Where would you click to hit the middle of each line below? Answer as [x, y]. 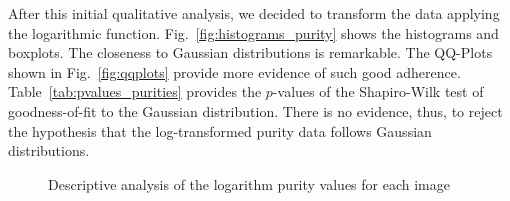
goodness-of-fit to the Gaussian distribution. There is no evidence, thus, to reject [255, 110]
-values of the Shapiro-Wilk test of [378, 91]
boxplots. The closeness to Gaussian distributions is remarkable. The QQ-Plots [250, 52]
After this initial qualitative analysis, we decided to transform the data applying [254, 13]
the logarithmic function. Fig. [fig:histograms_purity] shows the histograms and [253, 32]
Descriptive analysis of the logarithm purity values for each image [249, 183]
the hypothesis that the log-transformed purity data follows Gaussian [220, 130]
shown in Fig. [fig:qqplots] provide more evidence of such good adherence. [234, 71]
